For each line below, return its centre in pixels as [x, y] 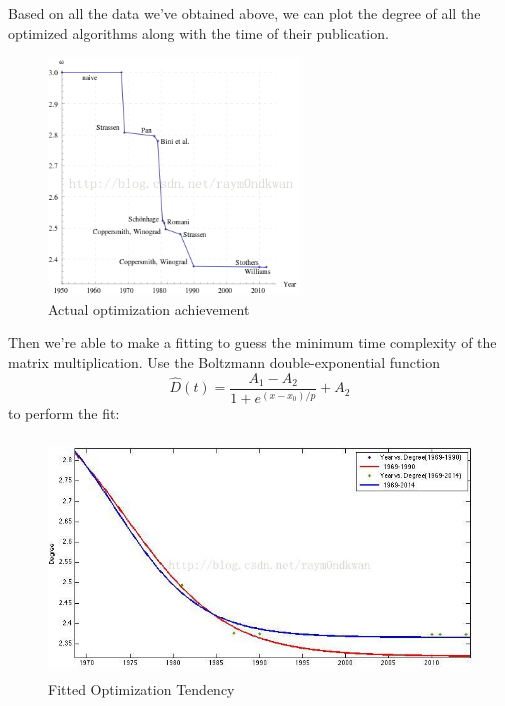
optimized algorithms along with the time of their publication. [198, 32]
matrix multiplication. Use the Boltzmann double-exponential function [224, 362]
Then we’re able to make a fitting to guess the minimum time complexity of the [252, 342]
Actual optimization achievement [149, 308]
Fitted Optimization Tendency [141, 689]
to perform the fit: [64, 413]
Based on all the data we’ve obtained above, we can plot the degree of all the [244, 13]
